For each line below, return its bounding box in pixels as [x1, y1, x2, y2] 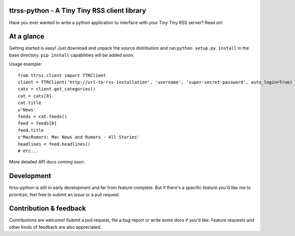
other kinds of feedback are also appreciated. [9, 224, 102, 230]
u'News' [18, 107, 36, 112]
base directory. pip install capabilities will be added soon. [9, 52, 135, 58]
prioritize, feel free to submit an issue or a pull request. [9, 191, 120, 197]
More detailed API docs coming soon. [9, 159, 86, 165]
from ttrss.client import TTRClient [18, 73, 106, 78]
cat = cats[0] [18, 93, 52, 99]
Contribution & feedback [9, 204, 86, 213]
